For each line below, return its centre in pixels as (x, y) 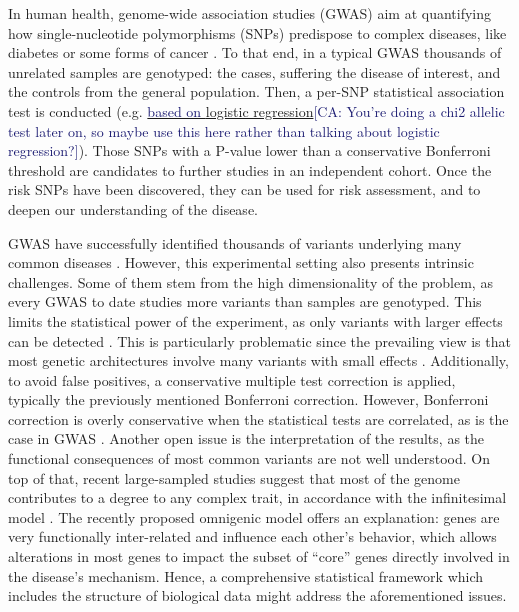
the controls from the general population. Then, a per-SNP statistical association (256, 91)
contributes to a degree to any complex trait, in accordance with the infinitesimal (257, 497)
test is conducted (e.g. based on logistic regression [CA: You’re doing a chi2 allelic (256, 110)
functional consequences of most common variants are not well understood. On (249, 458)
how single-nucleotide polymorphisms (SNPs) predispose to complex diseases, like (257, 32)
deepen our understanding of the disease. (133, 208)
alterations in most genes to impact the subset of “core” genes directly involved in (259, 556)
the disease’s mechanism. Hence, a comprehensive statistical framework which (246, 575)
